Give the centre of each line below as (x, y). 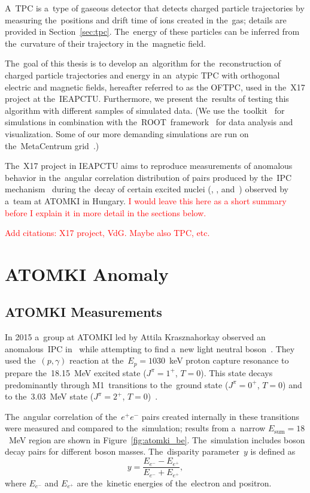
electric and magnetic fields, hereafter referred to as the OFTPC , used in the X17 (155, 87)
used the (20, 360)
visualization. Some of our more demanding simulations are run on (127, 133)
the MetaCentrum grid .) (52, 145)
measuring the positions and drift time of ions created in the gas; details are (146, 19)
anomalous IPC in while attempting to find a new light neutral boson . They (150, 348)
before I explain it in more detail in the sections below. (106, 212)
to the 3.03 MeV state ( (49, 396)
